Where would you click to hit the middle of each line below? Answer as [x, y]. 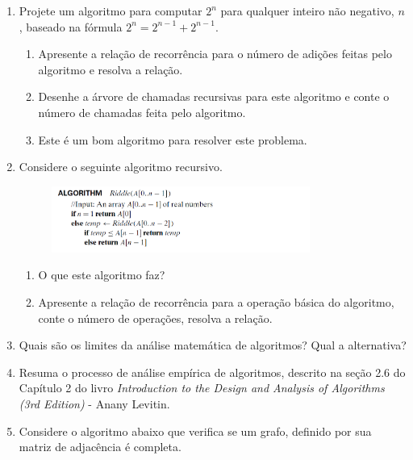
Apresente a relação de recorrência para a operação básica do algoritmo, [216, 301]
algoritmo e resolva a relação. [111, 69]
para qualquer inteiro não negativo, [307, 10]
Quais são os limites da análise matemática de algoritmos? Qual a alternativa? [213, 345]
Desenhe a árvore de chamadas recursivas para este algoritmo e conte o [214, 96]
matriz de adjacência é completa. [100, 447]
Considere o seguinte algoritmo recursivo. [121, 167]
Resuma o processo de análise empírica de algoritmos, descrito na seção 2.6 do [212, 372]
